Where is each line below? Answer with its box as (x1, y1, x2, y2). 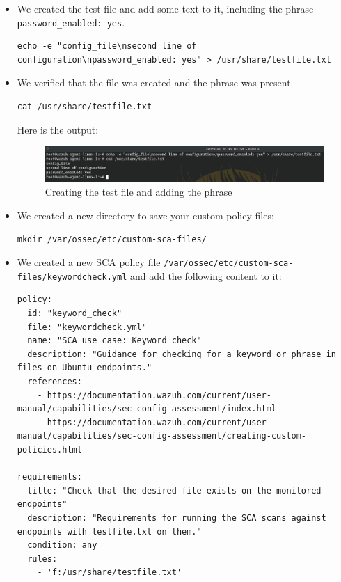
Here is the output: (17, 122, 99, 136)
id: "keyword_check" (27, 308, 122, 319)
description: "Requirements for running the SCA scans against (27, 512, 326, 523)
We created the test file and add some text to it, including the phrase (17, 1, 314, 15)
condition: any (27, 540, 97, 551)
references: (27, 377, 82, 387)
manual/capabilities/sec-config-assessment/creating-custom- (17, 431, 307, 441)
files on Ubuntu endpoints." (17, 363, 152, 373)
